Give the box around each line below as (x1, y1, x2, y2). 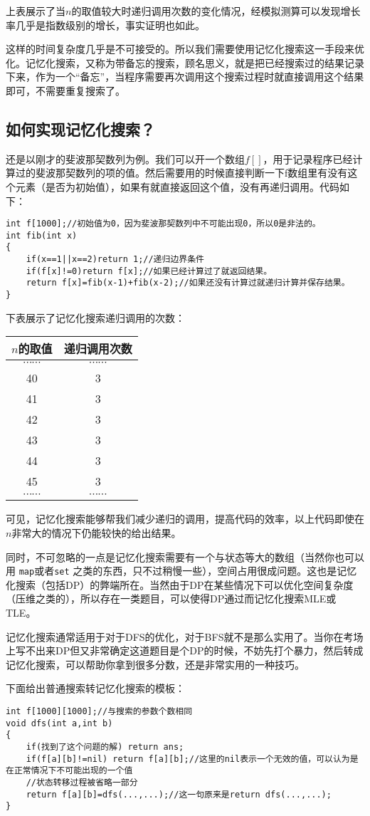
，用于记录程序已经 (263, 151, 353, 166)
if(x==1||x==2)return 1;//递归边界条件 (26, 254, 204, 265)
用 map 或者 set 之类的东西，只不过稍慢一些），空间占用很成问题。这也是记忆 (6, 563, 357, 578)
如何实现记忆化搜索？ (6, 117, 155, 140)
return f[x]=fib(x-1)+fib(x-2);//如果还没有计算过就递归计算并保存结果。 (26, 278, 350, 288)
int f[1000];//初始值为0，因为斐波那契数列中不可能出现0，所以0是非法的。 (6, 219, 321, 229)
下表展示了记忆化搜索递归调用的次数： (6, 310, 185, 325)
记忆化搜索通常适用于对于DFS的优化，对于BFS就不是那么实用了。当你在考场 (6, 629, 364, 644)
